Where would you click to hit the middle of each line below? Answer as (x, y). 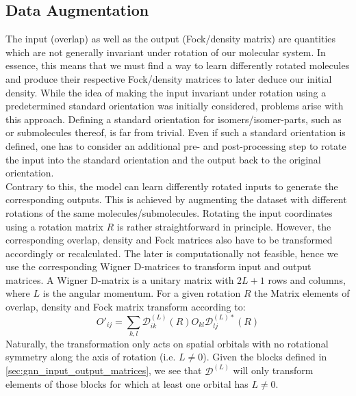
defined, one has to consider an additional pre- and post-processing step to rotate (176, 145)
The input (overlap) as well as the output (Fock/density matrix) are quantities (171, 39)
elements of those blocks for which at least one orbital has (127, 384)
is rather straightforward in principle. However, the (224, 226)
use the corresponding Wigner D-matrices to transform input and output (158, 266)
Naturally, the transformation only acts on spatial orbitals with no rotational (167, 343)
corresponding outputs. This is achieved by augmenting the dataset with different (176, 199)
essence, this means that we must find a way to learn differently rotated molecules (178, 65)
